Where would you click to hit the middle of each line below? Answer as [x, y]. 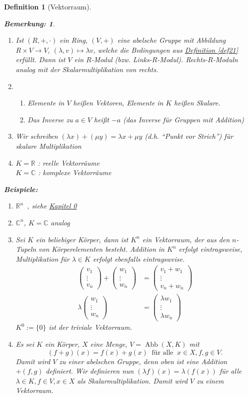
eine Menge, [109, 344]
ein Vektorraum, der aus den [186, 239]
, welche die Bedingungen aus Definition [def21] [165, 50]
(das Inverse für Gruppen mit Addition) [183, 119]
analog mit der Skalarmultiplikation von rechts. [87, 69]
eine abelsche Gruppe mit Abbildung [172, 40]
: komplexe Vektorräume [75, 172]
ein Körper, [62, 344]
